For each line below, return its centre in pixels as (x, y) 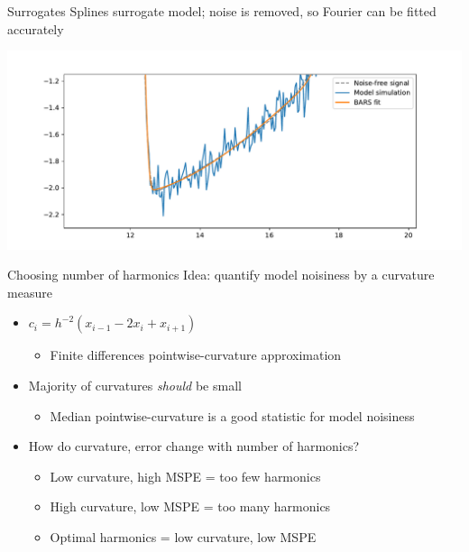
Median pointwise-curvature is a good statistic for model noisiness (232, 415)
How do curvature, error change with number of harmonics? (194, 446)
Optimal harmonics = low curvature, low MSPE (183, 537)
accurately (36, 28)
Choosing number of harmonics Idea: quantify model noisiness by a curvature (221, 275)
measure (30, 292)
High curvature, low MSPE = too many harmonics (190, 506)
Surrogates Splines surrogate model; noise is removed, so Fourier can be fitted (222, 11)
